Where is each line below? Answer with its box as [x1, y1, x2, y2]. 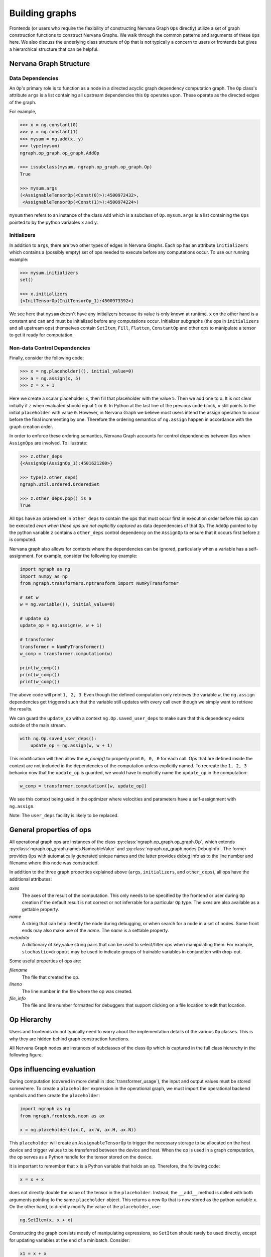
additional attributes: [9, 876, 52, 882]
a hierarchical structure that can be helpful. [9, 46, 99, 52]
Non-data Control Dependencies [9, 344, 90, 351]
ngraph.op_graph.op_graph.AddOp [20, 150, 100, 156]
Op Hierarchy [9, 1016, 52, 1024]
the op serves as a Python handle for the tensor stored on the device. [9, 1154, 153, 1160]
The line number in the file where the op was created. [22, 988, 132, 994]
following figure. [9, 1052, 43, 1058]
